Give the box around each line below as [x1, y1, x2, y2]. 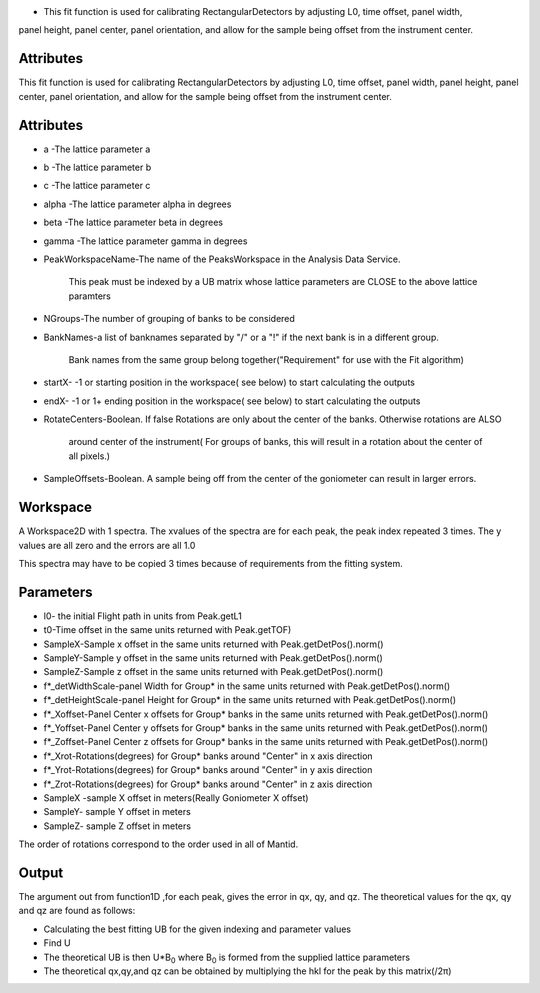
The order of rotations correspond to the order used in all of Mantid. [18, 838, 299, 850]
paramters [68, 290, 112, 302]
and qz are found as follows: [18, 905, 136, 917]
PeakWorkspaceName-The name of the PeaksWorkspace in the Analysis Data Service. [43, 253, 401, 265]
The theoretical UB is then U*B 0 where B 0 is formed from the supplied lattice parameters [43, 951, 410, 965]
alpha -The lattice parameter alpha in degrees [43, 198, 232, 210]
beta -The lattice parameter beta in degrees [43, 216, 224, 229]
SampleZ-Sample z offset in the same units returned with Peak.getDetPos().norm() [43, 666, 384, 678]
